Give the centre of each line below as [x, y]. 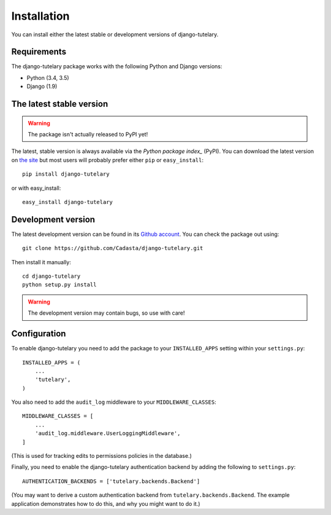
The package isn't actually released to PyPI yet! [88, 135]
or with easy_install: [36, 188]
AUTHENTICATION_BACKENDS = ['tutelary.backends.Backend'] [111, 481]
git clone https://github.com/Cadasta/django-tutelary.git [113, 248]
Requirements [39, 52]
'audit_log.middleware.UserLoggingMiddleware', [108, 434]
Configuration [39, 334]
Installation [40, 16]
